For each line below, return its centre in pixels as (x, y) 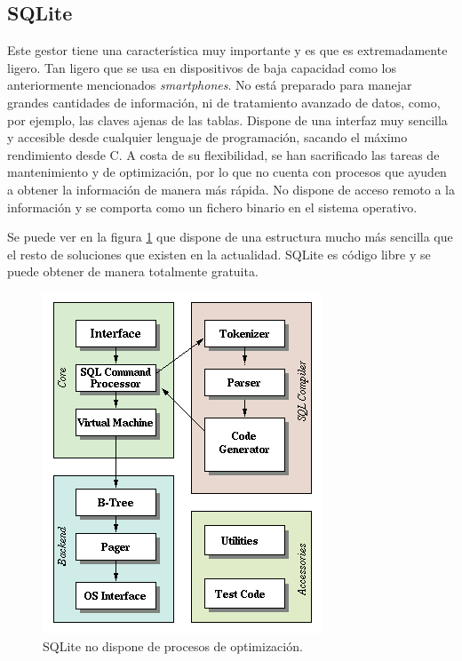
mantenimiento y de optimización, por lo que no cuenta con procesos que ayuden (227, 172)
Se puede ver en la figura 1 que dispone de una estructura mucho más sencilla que (230, 237)
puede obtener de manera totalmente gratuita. (133, 271)
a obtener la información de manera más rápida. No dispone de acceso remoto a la (231, 189)
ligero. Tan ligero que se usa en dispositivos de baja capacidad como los (202, 67)
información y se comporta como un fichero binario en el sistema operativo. (212, 207)
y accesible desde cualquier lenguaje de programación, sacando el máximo (207, 137)
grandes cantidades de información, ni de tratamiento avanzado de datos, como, (224, 102)
